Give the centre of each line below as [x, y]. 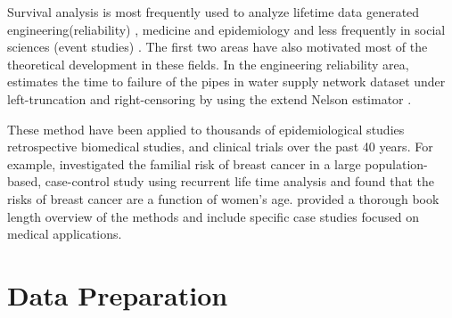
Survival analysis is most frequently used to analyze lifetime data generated [214, 12]
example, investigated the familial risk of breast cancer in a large [184, 163]
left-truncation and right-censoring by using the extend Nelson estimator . [210, 98]
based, [25, 181]
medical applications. [65, 234]
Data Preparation [118, 294]
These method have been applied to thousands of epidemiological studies [206, 129]
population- [396, 163]
